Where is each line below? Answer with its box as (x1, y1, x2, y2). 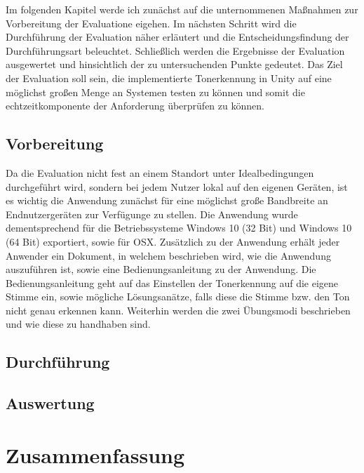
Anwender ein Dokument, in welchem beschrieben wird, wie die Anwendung (6, 248, 331, 262)
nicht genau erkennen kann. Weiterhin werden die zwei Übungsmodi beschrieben (6, 302, 351, 317)
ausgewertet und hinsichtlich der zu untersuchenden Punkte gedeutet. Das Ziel (6, 57, 343, 72)
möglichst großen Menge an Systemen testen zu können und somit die (6, 84, 305, 99)
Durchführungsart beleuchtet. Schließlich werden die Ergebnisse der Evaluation (6, 43, 345, 58)
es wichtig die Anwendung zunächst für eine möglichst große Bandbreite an (6, 193, 328, 208)
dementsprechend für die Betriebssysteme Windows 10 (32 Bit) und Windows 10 (6, 220, 352, 235)
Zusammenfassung (6, 440, 185, 469)
